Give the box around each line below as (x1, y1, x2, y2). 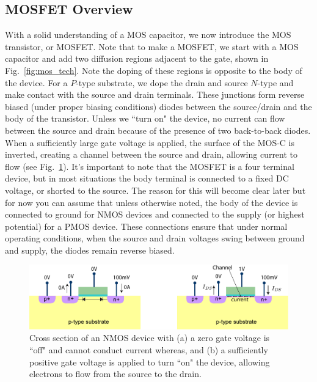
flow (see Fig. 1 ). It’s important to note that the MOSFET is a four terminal (5, 160, 294, 172)
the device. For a (5, 76, 68, 89)
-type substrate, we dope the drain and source (76, 76, 248, 89)
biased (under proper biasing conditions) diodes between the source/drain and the (5, 100, 312, 112)
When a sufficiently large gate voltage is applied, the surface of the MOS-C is (5, 136, 295, 149)
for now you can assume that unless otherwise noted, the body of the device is (5, 196, 298, 208)
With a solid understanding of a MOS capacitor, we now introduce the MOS (5, 28, 291, 41)
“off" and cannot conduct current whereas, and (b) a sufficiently (29, 343, 268, 356)
